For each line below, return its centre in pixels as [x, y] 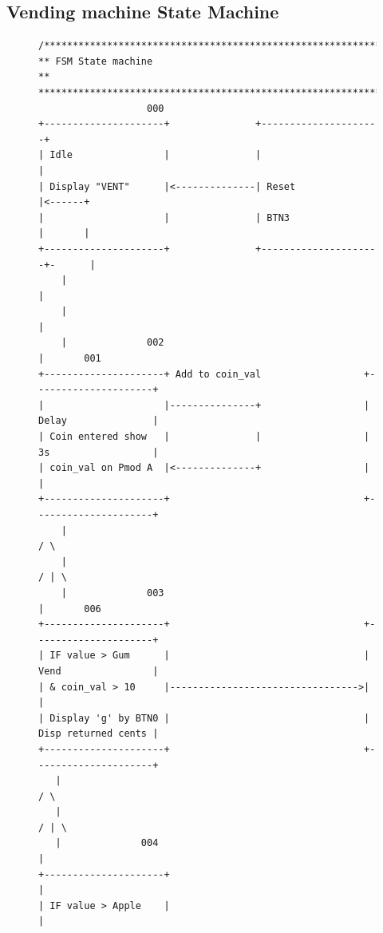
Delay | [99, 421]
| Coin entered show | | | [204, 437]
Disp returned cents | [99, 734]
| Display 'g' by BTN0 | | [204, 718]
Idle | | [156, 155]
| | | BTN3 [164, 217]
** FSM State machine [96, 61]
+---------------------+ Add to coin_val [150, 374]
